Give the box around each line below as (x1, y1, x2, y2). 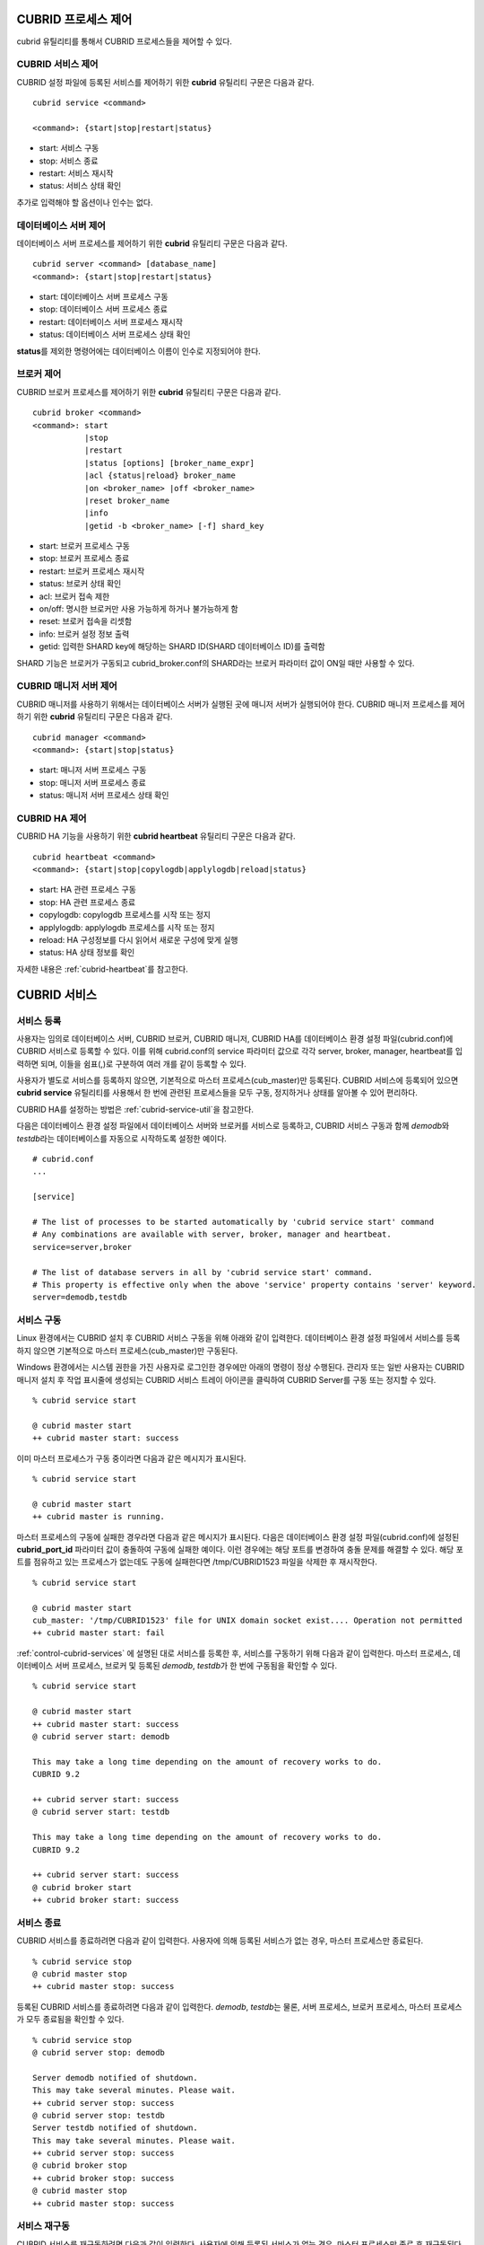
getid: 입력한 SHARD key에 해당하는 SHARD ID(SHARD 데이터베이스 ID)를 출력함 (39, 641, 326, 652)
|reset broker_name (83, 495, 170, 506)
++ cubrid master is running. (32, 1511, 166, 1522)
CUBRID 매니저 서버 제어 (16, 680, 118, 692)
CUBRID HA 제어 (16, 812, 87, 824)
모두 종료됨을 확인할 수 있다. (25, 2014, 125, 2025)
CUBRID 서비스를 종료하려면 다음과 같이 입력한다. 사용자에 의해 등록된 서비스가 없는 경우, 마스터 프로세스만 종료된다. (16, 1935, 424, 1946)
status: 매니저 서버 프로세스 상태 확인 (39, 790, 169, 801)
